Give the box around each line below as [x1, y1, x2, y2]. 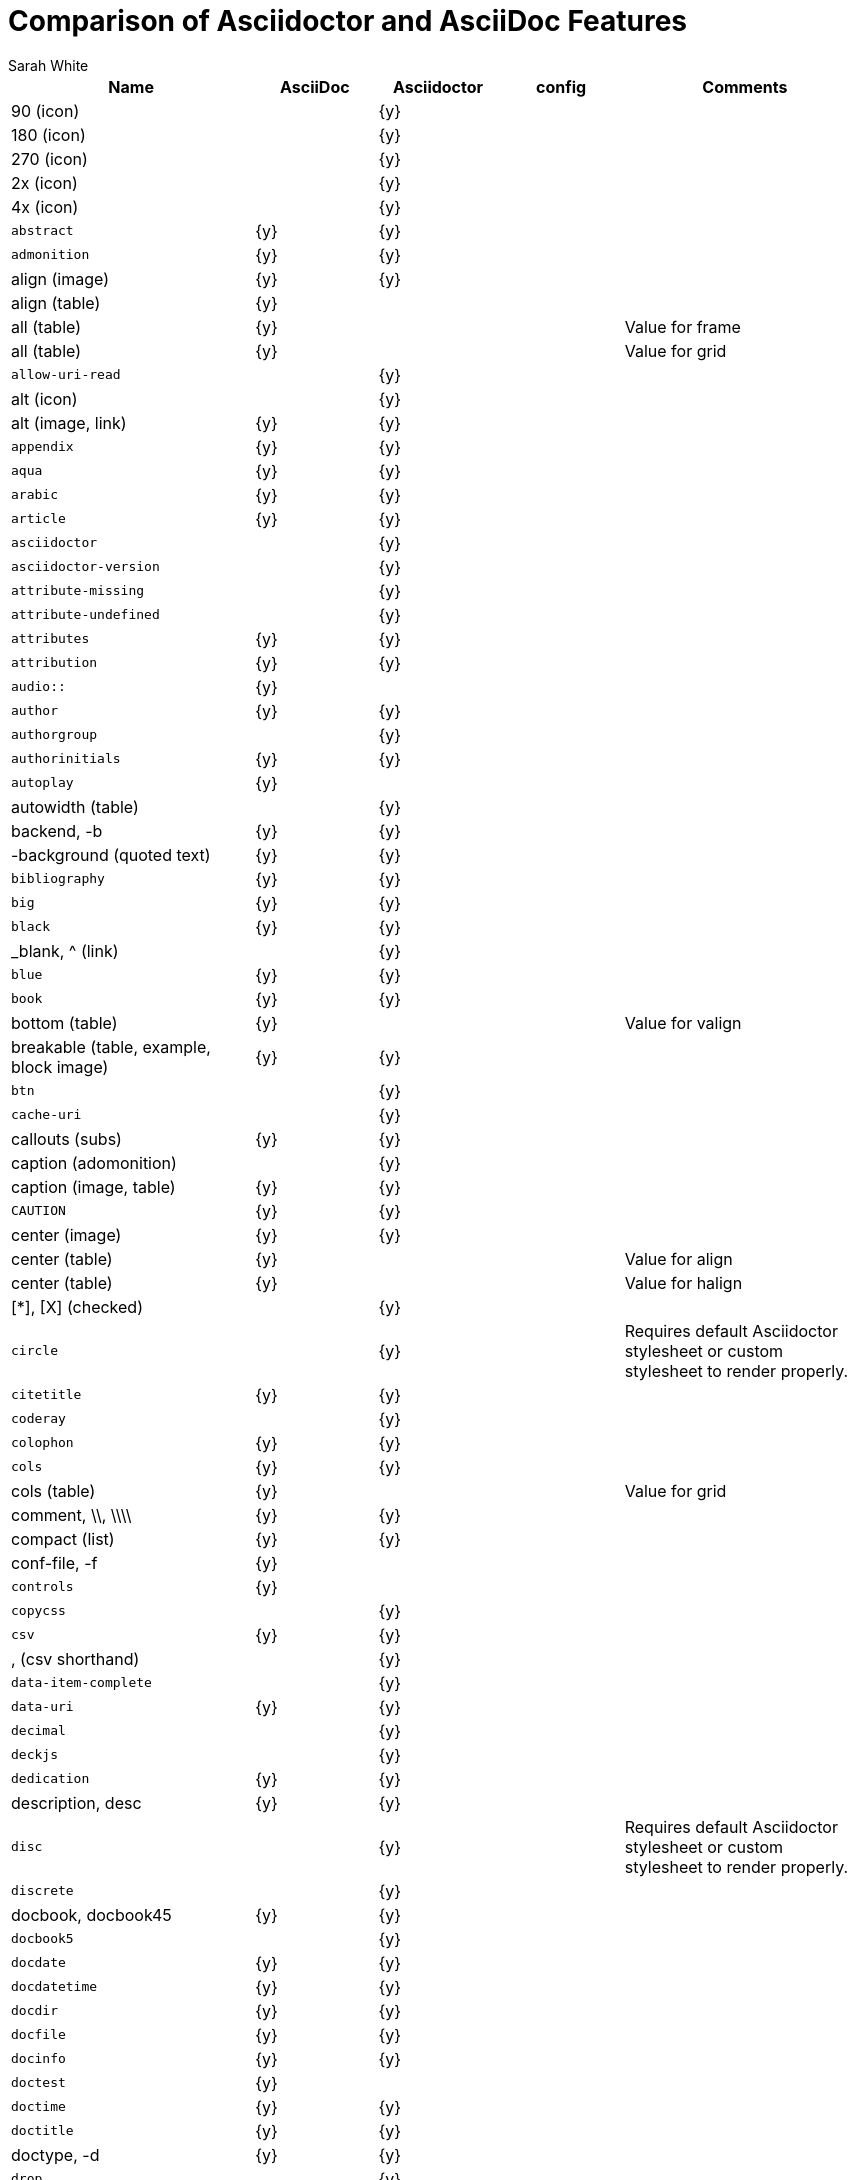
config [536, 76, 587, 97]
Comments [702, 76, 788, 97]
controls [11, 1579, 74, 1595]
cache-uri [11, 1107, 82, 1123]
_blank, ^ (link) [11, 940, 119, 961]
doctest [11, 2075, 66, 2091]
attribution [11, 655, 98, 671]
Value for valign [624, 1012, 742, 1033]
